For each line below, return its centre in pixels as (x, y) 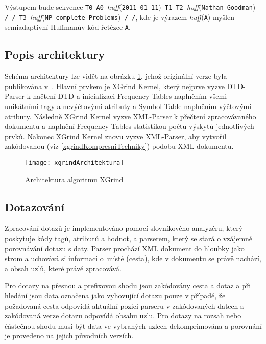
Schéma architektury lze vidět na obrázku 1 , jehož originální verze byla (116, 76)
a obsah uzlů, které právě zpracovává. (63, 268)
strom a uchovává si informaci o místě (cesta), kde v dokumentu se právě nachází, (133, 258)
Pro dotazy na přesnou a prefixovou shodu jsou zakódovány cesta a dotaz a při (128, 285)
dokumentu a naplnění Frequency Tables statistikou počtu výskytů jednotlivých (129, 126)
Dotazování (35, 207)
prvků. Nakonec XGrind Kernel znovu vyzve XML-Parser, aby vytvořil (116, 136)
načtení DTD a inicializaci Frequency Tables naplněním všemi (130, 96)
